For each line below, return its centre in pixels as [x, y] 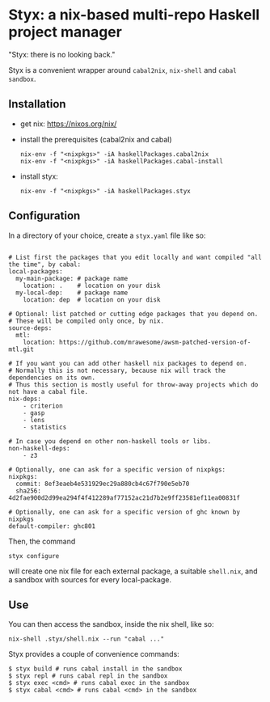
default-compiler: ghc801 [52, 526]
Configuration [44, 216]
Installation [37, 104]
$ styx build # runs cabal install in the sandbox [95, 669]
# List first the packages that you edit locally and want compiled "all [135, 257]
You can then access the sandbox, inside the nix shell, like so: [111, 624]
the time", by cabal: [45, 264]
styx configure [34, 556]
